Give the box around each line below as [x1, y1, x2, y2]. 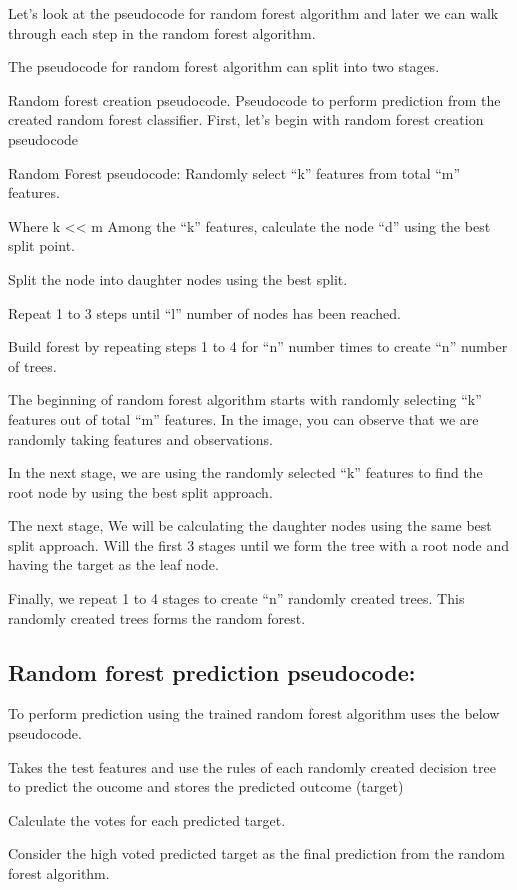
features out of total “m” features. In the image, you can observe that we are [8, 408, 479, 429]
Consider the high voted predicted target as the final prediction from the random [8, 843, 506, 864]
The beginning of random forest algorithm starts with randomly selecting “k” [8, 389, 482, 410]
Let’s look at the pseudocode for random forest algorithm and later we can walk [8, 3, 499, 23]
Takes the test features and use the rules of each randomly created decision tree [8, 756, 496, 777]
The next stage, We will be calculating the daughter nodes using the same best [8, 515, 492, 536]
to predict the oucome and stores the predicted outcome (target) [8, 776, 404, 797]
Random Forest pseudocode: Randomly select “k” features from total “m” [8, 162, 461, 183]
